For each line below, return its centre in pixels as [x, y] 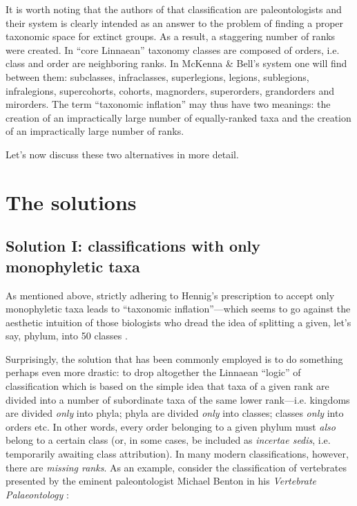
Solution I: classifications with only [133, 246]
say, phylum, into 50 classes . [67, 336]
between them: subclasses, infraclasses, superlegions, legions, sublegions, [157, 76]
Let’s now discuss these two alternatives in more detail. [122, 154]
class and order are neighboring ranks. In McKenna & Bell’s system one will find [176, 63]
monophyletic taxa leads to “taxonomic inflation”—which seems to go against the [178, 309]
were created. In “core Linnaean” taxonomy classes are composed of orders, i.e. [173, 49]
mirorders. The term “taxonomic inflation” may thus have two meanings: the [168, 104]
